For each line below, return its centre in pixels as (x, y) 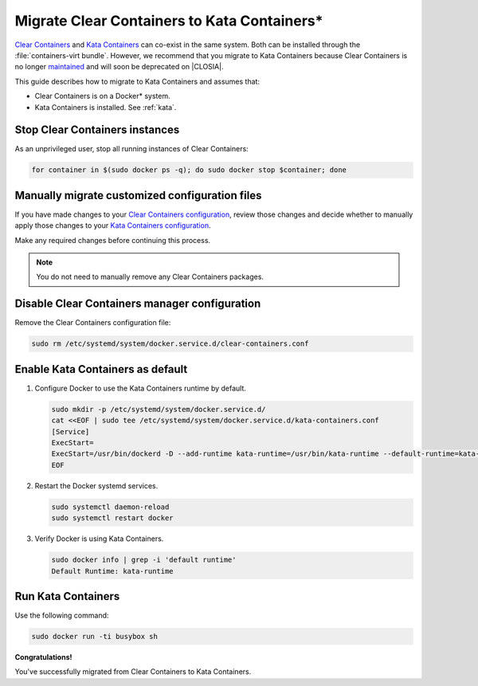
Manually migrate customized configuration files (138, 195)
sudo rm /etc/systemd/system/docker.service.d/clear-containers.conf (170, 344)
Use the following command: (62, 615)
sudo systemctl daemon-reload (110, 507)
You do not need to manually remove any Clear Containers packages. (150, 277)
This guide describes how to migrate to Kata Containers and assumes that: (137, 81)
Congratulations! (43, 657)
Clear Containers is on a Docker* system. (102, 96)
